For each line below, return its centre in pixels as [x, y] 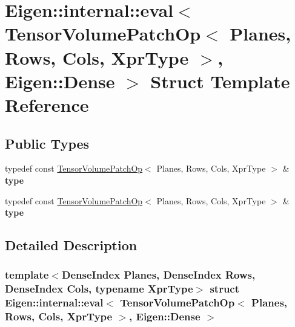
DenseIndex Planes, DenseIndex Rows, [158, 275]
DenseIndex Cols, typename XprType [99, 289]
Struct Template [220, 81]
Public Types [47, 143]
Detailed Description [71, 245]
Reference [47, 104]
